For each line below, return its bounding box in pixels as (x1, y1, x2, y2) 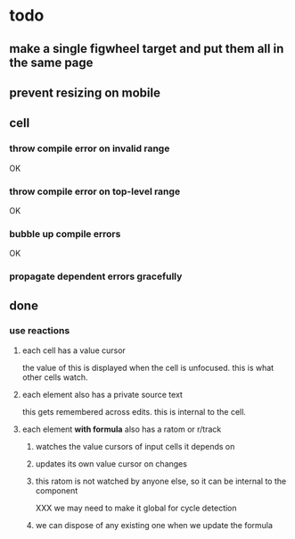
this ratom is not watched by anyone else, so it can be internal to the (35, 476, 287, 486)
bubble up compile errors (9, 227, 121, 240)
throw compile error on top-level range (9, 185, 181, 198)
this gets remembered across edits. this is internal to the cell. (21, 406, 247, 417)
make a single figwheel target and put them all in (9, 41, 284, 56)
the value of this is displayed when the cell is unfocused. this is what (21, 362, 275, 373)
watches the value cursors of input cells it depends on (35, 441, 235, 451)
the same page (9, 55, 94, 70)
